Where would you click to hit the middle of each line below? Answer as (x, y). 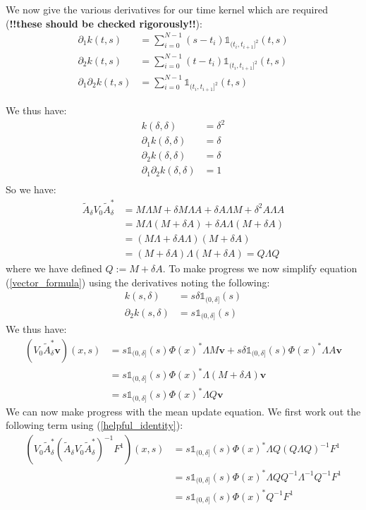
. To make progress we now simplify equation (260, 268)
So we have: (31, 189)
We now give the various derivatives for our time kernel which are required (167, 9)
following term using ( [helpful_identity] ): (94, 425)
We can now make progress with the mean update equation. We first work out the (183, 411)
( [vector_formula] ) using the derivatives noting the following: (138, 282)
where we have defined (54, 268)
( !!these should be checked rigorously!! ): (104, 23)
